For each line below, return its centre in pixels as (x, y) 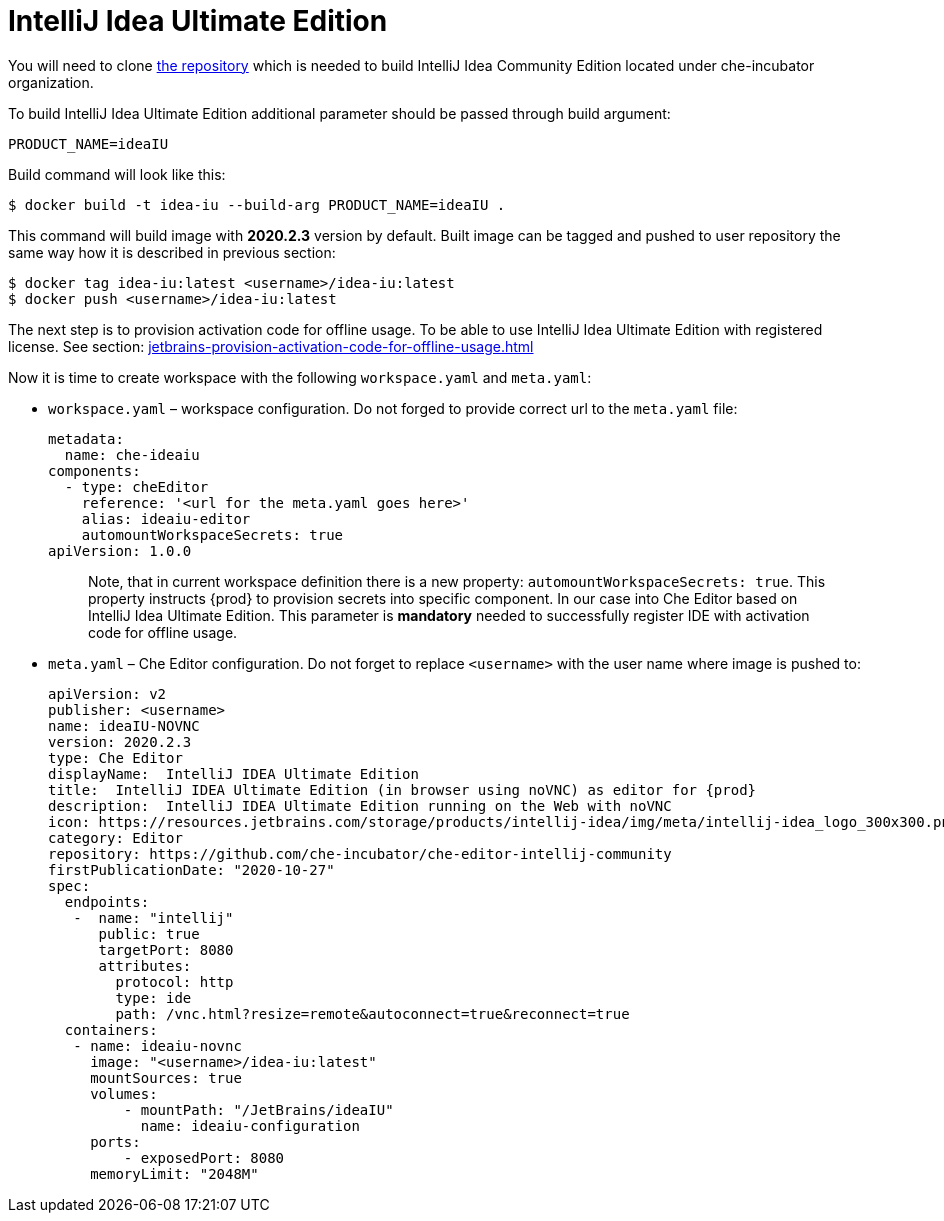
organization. (51, 82)
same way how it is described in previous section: (172, 252)
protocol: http (174, 981)
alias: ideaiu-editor (166, 518)
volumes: (124, 1093)
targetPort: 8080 (166, 949)
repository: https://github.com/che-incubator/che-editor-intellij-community (360, 853)
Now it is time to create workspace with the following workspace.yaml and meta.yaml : (300, 377)
